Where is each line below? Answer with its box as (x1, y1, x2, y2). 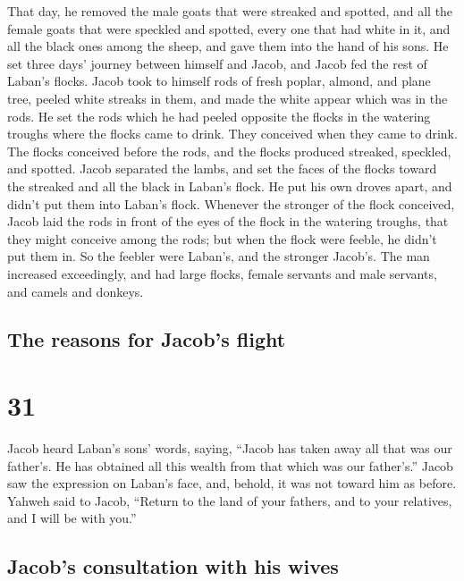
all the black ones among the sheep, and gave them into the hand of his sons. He (7, 37, 449, 55)
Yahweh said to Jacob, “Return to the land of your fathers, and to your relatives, (7, 491, 452, 509)
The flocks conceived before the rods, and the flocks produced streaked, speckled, (7, 141, 451, 160)
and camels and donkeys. (7, 282, 144, 300)
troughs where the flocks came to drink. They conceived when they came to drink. (7, 124, 458, 143)
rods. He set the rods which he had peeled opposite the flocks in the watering (7, 106, 431, 125)
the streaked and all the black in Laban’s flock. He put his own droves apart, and (7, 176, 452, 195)
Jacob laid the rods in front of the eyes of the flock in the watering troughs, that (7, 212, 449, 231)
